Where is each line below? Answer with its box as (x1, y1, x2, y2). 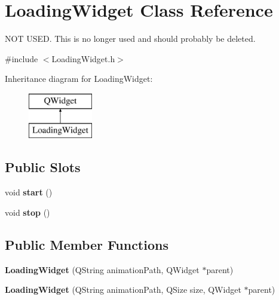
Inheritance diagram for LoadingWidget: (5, 72, 153, 85)
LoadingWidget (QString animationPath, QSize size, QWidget (5, 283, 241, 296)
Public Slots (5, 158, 81, 176)
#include (5, 52, 38, 65)
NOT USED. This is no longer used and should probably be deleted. (5, 32, 256, 45)
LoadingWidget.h (51, 52, 115, 65)
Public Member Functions (5, 235, 168, 253)
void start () (5, 186, 53, 198)
